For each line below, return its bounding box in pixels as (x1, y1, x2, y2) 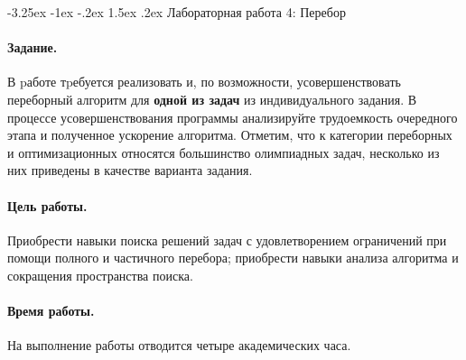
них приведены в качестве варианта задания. (7, 161, 253, 180)
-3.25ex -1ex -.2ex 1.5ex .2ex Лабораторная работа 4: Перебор (7, 3, 346, 21)
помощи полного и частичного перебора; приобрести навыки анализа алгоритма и (7, 248, 459, 267)
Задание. (7, 38, 58, 57)
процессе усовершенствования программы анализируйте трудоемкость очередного (7, 107, 458, 126)
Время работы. (7, 301, 95, 320)
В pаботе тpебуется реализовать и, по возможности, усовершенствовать (7, 72, 401, 91)
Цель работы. (7, 196, 88, 215)
